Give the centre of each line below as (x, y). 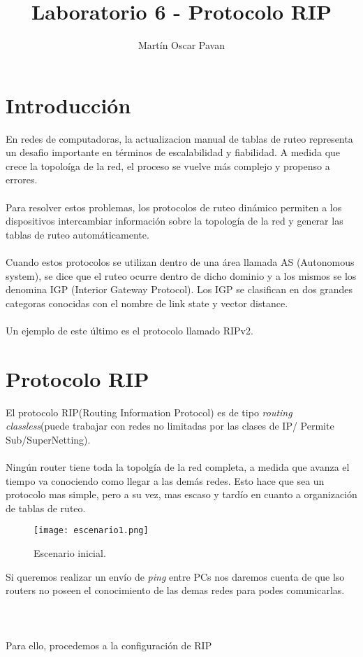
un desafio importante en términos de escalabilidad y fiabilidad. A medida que (173, 152)
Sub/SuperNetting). (48, 439)
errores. (22, 179)
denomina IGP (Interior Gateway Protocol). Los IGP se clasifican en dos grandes (179, 289)
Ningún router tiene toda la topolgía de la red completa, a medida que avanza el (178, 467)
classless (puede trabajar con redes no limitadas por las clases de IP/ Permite (170, 426)
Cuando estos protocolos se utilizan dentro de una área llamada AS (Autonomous (180, 262)
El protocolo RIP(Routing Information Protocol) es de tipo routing (149, 412)
